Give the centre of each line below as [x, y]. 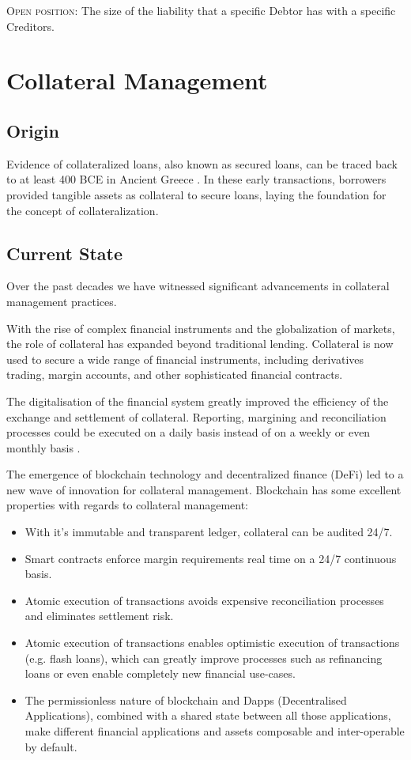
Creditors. [30, 26]
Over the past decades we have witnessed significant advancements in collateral [198, 286]
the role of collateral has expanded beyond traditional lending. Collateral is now [200, 344]
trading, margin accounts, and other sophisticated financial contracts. [175, 374]
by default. [51, 746]
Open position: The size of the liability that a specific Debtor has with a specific [201, 10]
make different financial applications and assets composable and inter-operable [215, 731]
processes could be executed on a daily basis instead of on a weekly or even [189, 432]
